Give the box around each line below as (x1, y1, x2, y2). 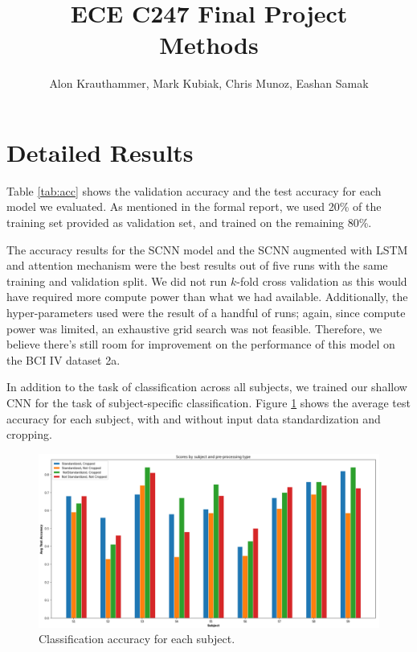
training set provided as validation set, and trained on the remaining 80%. (6, 214, 372, 231)
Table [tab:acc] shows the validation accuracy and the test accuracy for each (6, 182, 382, 199)
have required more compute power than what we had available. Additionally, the (6, 288, 408, 305)
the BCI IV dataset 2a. (6, 351, 121, 368)
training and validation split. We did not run (6, 272, 227, 289)
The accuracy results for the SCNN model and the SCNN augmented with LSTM (6, 241, 408, 258)
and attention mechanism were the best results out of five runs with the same (6, 257, 388, 274)
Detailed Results (6, 135, 194, 168)
